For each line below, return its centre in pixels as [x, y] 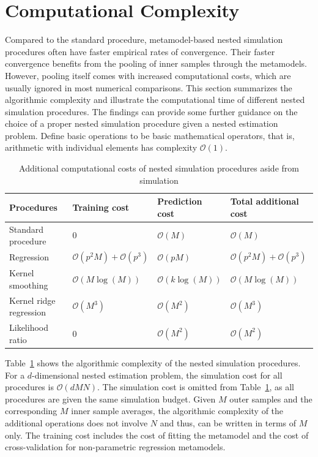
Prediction [180, 201]
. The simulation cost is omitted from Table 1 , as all [196, 387]
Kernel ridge [32, 300]
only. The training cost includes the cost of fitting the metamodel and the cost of [157, 435]
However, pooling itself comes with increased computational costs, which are [148, 75]
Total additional [264, 201]
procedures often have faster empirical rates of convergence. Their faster [140, 51]
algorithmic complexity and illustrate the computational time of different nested [155, 100]
